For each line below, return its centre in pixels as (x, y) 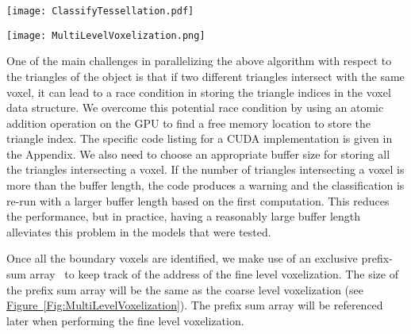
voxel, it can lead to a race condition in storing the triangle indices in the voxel (199, 92)
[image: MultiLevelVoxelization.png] (106, 35)
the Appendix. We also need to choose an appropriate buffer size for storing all (198, 154)
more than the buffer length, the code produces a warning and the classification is (205, 185)
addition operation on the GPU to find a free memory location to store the (189, 123)
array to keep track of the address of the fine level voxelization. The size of (214, 274)
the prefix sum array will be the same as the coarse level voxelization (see (185, 289)
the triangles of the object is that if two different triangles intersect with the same (205, 76)
